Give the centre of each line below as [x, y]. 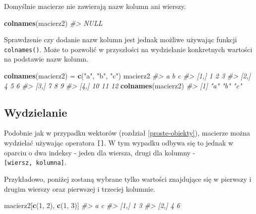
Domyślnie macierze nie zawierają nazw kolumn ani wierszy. [95, 6]
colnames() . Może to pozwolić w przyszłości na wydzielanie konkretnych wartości [128, 49]
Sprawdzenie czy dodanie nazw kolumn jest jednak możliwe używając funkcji [121, 39]
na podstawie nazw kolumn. [46, 59]
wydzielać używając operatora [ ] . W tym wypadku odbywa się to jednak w [119, 143]
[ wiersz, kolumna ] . [35, 162]
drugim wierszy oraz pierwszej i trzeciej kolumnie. [80, 188]
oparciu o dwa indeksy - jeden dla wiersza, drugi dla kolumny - [100, 152]
